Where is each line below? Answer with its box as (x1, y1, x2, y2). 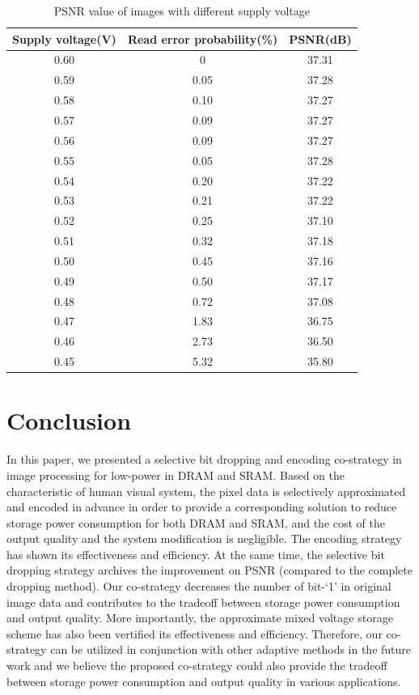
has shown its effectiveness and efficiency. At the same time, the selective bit (6, 545, 385, 562)
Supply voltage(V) (12, 30, 116, 47)
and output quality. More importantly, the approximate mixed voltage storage (6, 609, 393, 626)
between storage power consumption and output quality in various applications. (6, 672, 401, 689)
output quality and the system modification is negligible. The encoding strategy (6, 530, 402, 547)
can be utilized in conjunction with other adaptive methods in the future (50, 641, 412, 658)
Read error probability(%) (127, 30, 278, 47)
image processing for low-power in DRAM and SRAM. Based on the (6, 466, 345, 483)
